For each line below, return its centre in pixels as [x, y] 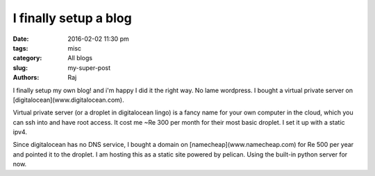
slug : [20, 68]
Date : [21, 39]
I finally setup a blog [72, 18]
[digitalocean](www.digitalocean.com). [68, 100]
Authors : [26, 78]
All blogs [80, 58]
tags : [20, 48]
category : [27, 58]
